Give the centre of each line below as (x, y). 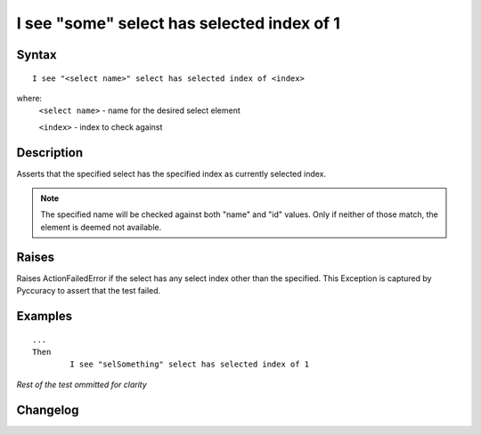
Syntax (37, 55)
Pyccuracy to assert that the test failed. (89, 291)
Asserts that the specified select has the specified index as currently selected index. (171, 173)
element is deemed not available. (101, 227)
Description (50, 153)
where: (29, 98)
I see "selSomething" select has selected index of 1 (190, 364)
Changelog (48, 410)
